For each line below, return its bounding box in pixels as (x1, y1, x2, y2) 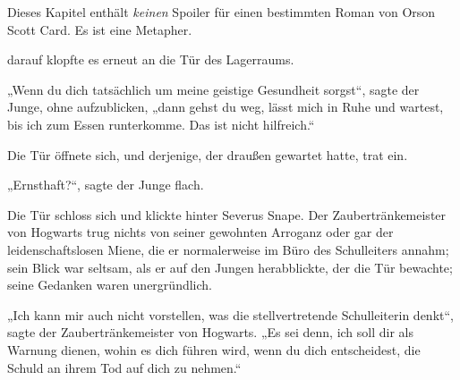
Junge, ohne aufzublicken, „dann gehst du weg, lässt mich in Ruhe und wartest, (7, 97, 444, 116)
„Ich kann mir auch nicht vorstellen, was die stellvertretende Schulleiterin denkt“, (7, 305, 454, 324)
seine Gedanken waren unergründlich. (7, 275, 212, 294)
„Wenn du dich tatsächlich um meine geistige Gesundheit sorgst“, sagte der (7, 80, 420, 98)
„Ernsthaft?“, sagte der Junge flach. (7, 175, 204, 194)
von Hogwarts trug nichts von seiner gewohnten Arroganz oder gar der (7, 223, 394, 241)
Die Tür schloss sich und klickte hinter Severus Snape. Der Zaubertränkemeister (7, 205, 447, 224)
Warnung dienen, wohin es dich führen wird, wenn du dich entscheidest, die (7, 340, 421, 359)
